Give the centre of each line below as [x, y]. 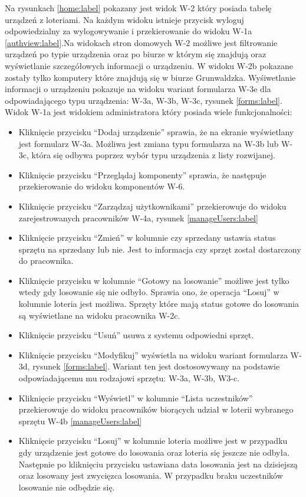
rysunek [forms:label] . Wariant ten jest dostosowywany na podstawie [156, 366]
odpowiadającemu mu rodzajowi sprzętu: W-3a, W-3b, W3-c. [129, 378]
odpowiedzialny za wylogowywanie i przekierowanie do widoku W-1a [129, 31]
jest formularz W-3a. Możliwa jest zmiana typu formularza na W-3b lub [149, 143]
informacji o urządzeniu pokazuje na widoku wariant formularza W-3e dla [138, 89]
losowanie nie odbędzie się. [67, 487]
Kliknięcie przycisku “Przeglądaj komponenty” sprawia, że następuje [142, 174]
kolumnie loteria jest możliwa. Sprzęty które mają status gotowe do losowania [159, 304]
